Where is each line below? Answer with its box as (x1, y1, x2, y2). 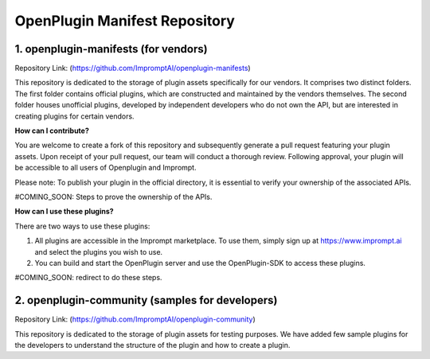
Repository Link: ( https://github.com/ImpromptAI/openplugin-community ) (14, 314, 256, 324)
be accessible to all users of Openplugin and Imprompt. (14, 163, 197, 173)
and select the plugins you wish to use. (34, 247, 163, 256)
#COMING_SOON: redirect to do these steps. (14, 273, 162, 283)
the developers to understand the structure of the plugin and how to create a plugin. (14, 341, 291, 349)
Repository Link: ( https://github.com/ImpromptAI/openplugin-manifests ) (14, 64, 251, 73)
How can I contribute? (14, 126, 89, 135)
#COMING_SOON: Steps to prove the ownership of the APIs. (14, 192, 213, 201)
